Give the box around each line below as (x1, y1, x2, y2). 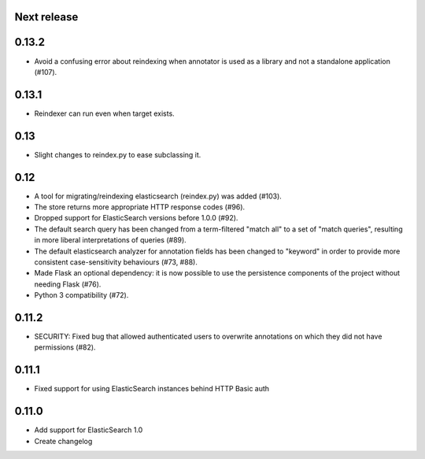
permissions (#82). (34, 342, 96, 352)
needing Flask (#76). (34, 279, 102, 289)
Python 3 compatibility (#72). (34, 291, 129, 300)
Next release (14, 10, 79, 24)
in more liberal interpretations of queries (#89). (34, 235, 187, 245)
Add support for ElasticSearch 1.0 (34, 425, 143, 435)
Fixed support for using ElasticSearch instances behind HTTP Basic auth (34, 384, 270, 394)
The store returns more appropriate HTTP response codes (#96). (34, 202, 246, 212)
